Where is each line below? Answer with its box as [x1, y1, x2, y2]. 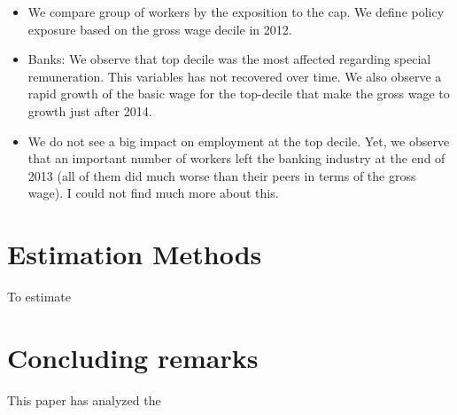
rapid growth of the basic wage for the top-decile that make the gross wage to [27, 84, 450, 103]
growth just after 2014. [27, 101, 152, 120]
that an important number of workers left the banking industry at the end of [27, 149, 445, 168]
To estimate [7, 287, 72, 306]
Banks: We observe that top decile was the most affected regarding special [27, 50, 431, 68]
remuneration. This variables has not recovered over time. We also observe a [27, 67, 442, 85]
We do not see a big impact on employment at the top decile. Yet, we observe [27, 131, 450, 150]
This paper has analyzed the [7, 390, 161, 409]
